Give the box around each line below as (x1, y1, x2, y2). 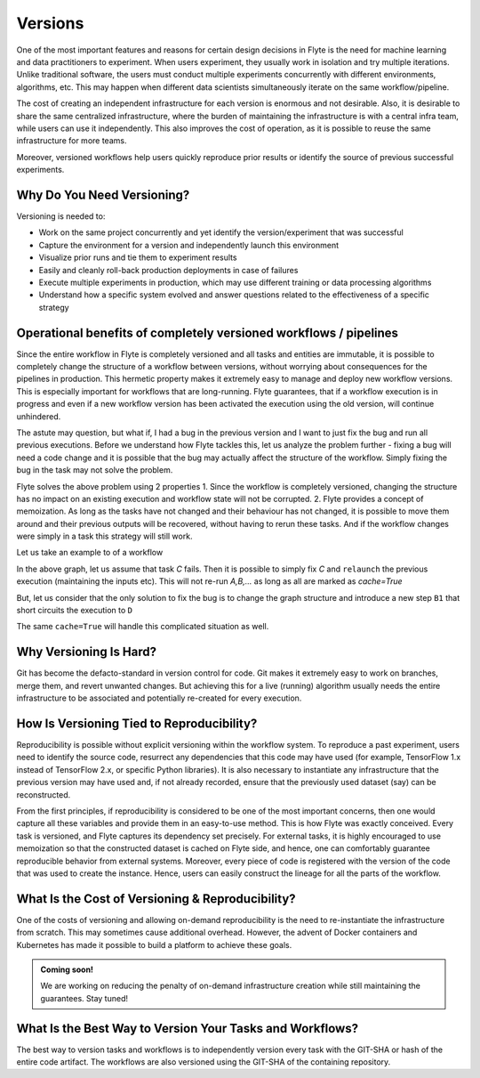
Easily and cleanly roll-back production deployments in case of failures (38, 264, 299, 275)
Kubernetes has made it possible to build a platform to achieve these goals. (16, 939, 292, 950)
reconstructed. (16, 789, 71, 800)
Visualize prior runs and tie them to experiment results (38, 252, 237, 263)
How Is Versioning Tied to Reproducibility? (16, 716, 258, 731)
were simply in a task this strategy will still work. (16, 531, 193, 542)
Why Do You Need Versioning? (16, 187, 190, 202)
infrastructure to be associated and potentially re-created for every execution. (16, 693, 302, 703)
